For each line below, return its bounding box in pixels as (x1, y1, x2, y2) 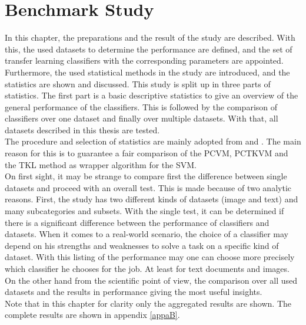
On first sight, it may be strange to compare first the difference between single (5, 170, 287, 182)
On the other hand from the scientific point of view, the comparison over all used (5, 274, 297, 286)
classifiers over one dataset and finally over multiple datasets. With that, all (5, 112, 278, 124)
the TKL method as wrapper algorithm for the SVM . (5, 158, 197, 170)
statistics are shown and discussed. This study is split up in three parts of (5, 77, 271, 90)
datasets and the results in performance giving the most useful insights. (5, 285, 262, 298)
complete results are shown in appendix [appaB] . (5, 308, 180, 321)
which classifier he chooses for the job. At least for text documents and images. (5, 262, 290, 274)
